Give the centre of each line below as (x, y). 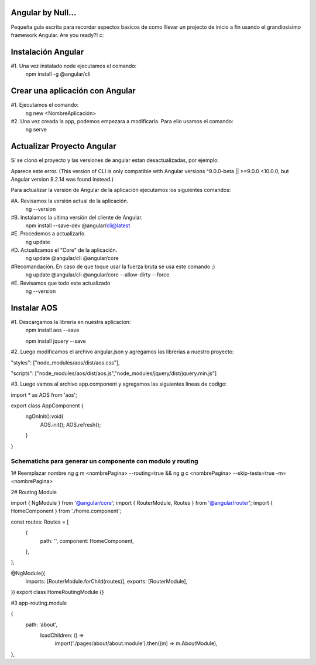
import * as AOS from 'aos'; (44, 395)
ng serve (36, 130)
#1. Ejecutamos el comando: (45, 105)
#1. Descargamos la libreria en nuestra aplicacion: (71, 322)
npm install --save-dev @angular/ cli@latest (78, 225)
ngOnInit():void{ (45, 416)
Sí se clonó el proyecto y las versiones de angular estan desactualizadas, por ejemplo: (115, 160)
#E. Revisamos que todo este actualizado (61, 283)
